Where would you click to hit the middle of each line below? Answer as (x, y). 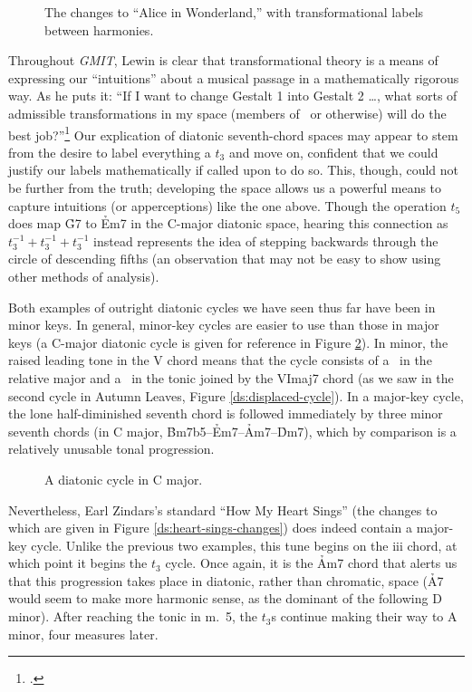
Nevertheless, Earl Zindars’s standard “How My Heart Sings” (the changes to (223, 509)
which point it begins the (78, 563)
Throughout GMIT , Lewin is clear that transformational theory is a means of (223, 60)
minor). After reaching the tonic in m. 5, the (133, 616)
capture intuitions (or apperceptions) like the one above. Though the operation (227, 205)
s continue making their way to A (364, 616)
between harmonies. (99, 29)
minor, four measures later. (83, 634)
